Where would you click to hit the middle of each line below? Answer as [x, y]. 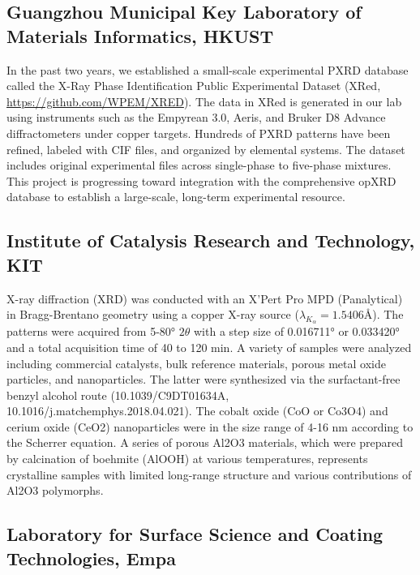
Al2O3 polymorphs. [55, 490]
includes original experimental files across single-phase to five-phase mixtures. [199, 165]
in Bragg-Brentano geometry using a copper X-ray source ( [153, 314]
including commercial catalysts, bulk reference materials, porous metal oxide [196, 363]
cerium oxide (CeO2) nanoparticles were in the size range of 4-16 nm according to [210, 426]
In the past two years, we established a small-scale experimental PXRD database [208, 69]
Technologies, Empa [91, 558]
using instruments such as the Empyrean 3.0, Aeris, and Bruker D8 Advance [196, 117]
